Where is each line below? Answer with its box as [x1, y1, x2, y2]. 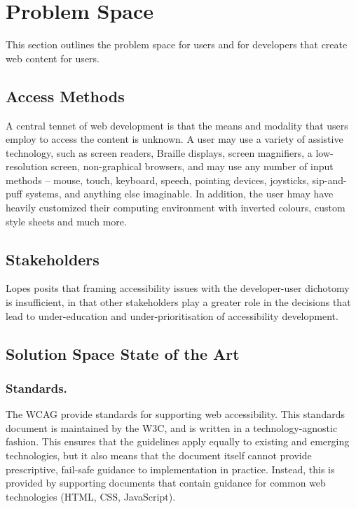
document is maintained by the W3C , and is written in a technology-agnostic [6, 420, 338, 435]
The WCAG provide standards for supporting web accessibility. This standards [6, 407, 345, 421]
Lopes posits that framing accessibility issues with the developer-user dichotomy [6, 281, 350, 295]
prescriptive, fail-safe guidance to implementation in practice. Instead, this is [6, 461, 335, 476]
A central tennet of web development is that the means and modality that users [6, 118, 348, 132]
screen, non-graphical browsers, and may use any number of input [50, 159, 334, 174]
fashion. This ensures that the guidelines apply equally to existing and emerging [6, 434, 350, 449]
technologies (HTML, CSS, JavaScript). [6, 489, 176, 503]
